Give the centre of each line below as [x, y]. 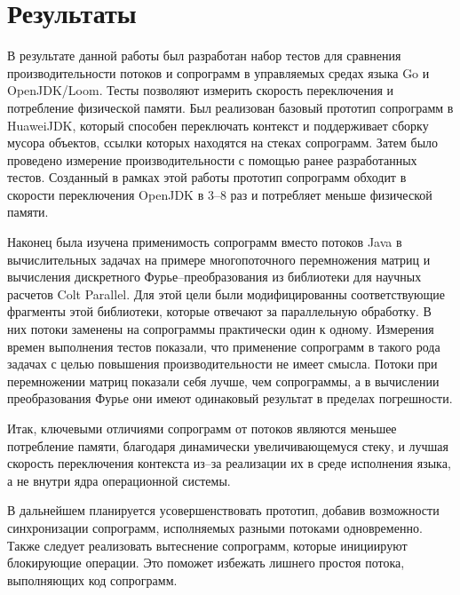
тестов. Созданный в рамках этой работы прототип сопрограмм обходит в [207, 177]
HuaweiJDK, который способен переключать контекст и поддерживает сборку [218, 125]
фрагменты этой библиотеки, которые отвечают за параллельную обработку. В [219, 311]
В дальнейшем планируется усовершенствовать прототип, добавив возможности [223, 510]
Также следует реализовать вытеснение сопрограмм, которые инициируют [207, 545]
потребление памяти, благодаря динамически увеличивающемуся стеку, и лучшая [228, 445]
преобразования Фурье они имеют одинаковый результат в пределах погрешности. [230, 398]
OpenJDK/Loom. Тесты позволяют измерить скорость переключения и [201, 90]
